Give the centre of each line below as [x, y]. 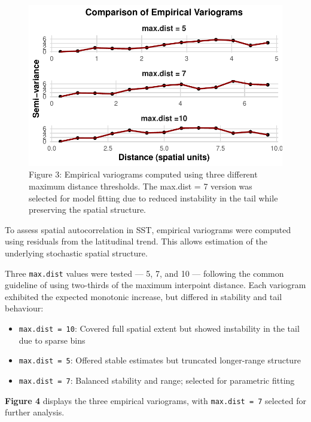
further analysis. [35, 412]
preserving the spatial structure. [88, 210]
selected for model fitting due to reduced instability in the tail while [153, 198]
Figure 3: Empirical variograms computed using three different [143, 174]
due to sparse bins [52, 340]
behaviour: [24, 308]
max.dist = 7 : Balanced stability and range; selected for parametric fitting [157, 380]
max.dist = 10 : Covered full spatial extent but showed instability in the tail [159, 328]
